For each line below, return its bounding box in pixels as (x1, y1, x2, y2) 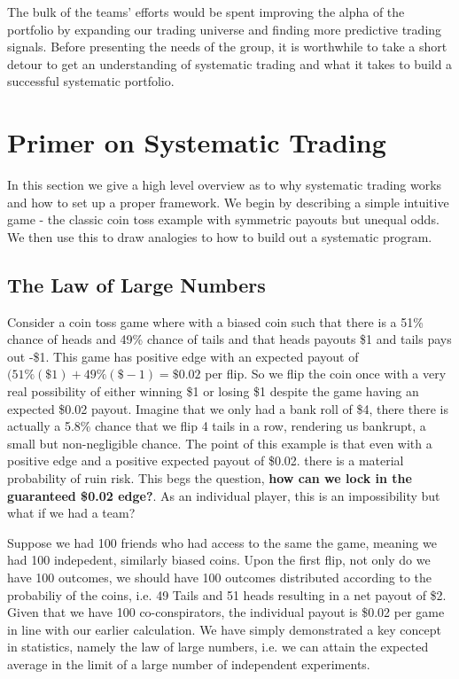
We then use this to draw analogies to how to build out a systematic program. (7, 227, 432, 246)
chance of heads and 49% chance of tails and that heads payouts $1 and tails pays (7, 330, 452, 348)
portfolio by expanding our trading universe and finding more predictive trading (7, 20, 442, 38)
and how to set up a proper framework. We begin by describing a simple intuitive (7, 192, 449, 211)
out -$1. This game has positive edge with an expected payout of (7, 347, 359, 365)
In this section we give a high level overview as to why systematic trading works (7, 176, 442, 194)
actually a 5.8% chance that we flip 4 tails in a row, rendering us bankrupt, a (7, 417, 426, 435)
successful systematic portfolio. (7, 72, 175, 90)
